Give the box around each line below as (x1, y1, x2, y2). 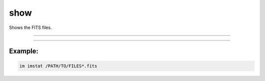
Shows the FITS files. (9, 25, 52, 30)
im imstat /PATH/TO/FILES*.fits (19, 63, 98, 69)
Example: (9, 47, 39, 55)
